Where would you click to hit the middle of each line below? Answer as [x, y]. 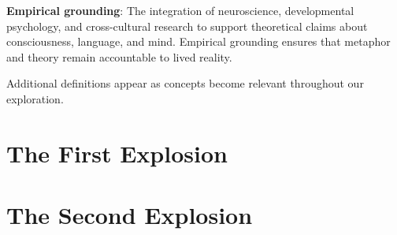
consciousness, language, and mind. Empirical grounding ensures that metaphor [198, 41]
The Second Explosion [130, 215]
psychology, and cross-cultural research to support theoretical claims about [187, 26]
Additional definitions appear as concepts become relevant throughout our [185, 83]
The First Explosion [117, 153]
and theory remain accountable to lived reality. [119, 56]
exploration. [35, 98]
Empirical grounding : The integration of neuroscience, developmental [180, 10]
